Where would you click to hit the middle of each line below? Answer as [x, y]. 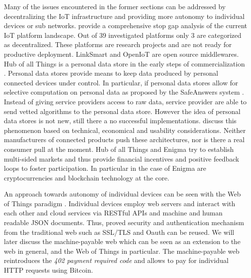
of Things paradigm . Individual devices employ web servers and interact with [120, 203]
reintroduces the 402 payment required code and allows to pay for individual [116, 260]
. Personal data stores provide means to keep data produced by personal [111, 73]
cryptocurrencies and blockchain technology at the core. [87, 177]
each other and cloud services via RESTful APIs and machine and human [113, 213]
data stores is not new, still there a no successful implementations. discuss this [120, 121]
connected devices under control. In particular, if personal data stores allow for [121, 82]
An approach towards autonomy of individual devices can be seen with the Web [122, 194]
